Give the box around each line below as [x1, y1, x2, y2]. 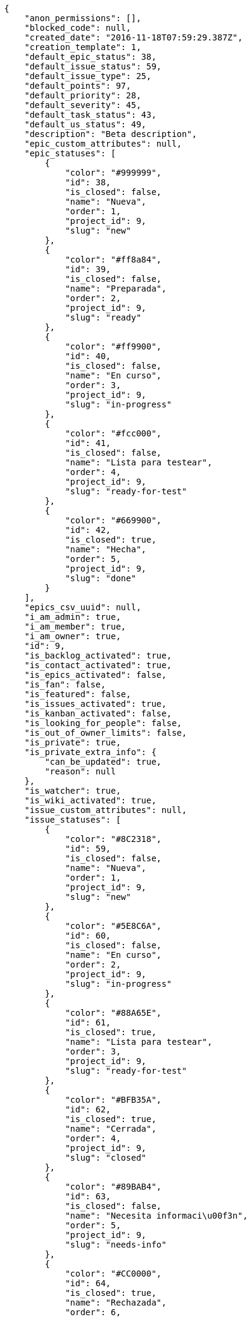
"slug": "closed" [65, 1153, 147, 1162]
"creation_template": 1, [24, 42, 141, 52]
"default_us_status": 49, [24, 120, 147, 129]
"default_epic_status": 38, [24, 52, 156, 62]
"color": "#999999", [65, 168, 162, 177]
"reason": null [45, 767, 116, 776]
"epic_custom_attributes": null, [24, 139, 182, 148]
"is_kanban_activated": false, [24, 709, 172, 718]
